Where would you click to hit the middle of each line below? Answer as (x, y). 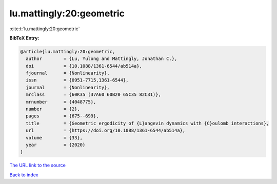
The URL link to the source (38, 165)
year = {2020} (56, 145)
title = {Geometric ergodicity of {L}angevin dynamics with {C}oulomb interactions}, (147, 123)
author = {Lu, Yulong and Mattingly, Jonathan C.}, (102, 59)
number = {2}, (53, 109)
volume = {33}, (54, 138)
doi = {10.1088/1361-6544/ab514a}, (84, 66)
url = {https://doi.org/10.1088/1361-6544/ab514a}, (106, 130)
